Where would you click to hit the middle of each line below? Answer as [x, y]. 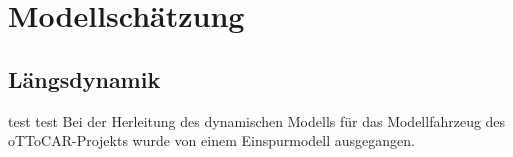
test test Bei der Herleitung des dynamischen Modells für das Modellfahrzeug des [257, 120]
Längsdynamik [84, 78]
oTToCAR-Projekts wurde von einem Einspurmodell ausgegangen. [211, 140]
